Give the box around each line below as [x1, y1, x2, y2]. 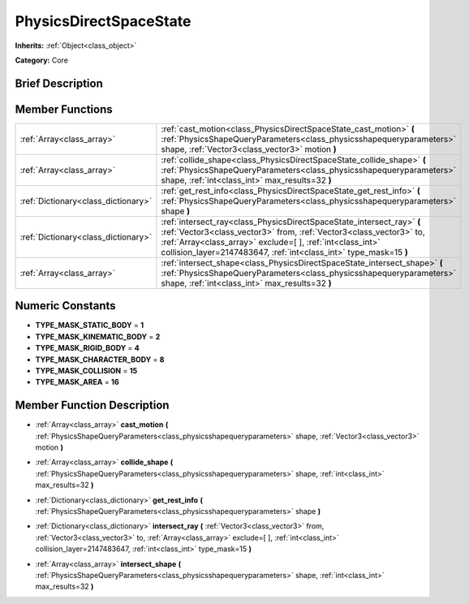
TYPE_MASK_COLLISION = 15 [35, 365, 138, 375]
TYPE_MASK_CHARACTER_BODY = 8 [35, 354, 165, 365]
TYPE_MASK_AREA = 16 [35, 377, 119, 387]
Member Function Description [15, 399, 170, 412]
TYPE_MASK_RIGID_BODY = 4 [35, 343, 140, 353]
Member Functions [15, 102, 113, 116]
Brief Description [15, 76, 103, 90]
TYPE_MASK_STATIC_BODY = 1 [35, 321, 144, 330]
